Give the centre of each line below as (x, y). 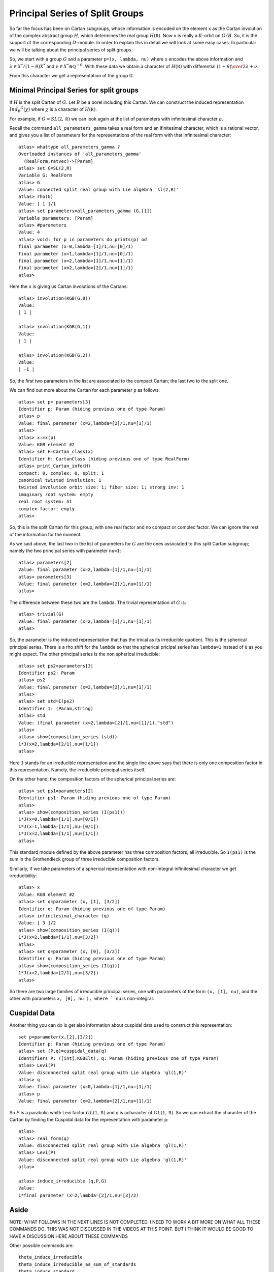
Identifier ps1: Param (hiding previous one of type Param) (95, 798)
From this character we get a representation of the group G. (72, 75)
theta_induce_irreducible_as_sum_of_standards (77, 1264)
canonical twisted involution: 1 (60, 480)
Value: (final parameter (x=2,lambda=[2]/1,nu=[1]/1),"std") (96, 723)
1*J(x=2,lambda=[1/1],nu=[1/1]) (59, 834)
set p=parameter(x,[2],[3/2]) (56, 1037)
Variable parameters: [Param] (56, 218)
